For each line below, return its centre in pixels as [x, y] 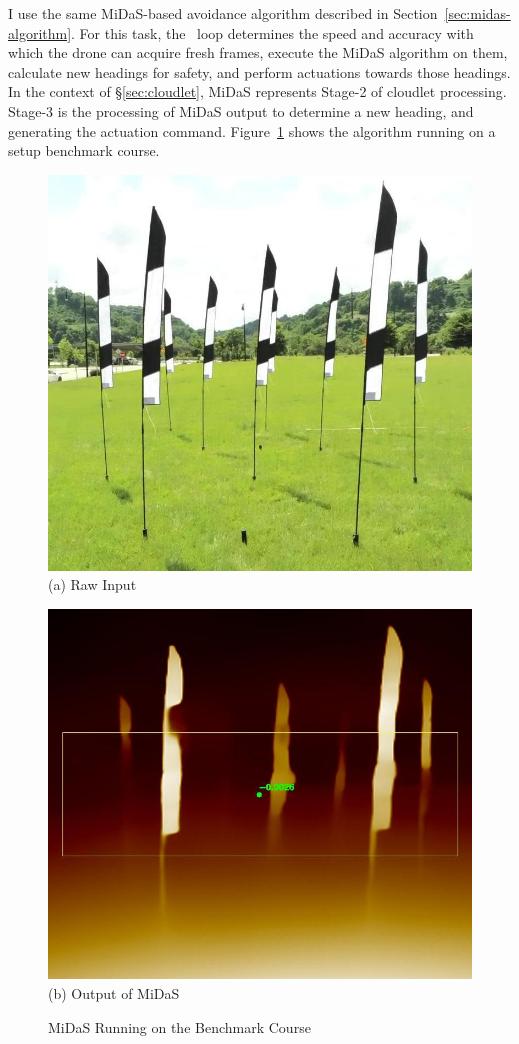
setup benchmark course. [84, 150]
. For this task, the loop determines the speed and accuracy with [272, 32]
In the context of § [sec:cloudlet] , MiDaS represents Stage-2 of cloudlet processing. [257, 91]
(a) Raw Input [92, 584]
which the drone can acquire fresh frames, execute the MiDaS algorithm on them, [258, 52]
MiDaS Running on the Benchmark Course [179, 1026]
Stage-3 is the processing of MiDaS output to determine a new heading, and [241, 110]
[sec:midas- [477, 13]
